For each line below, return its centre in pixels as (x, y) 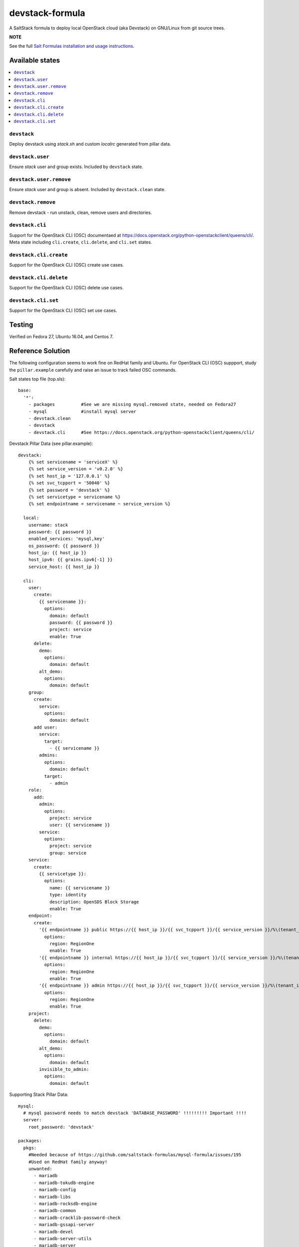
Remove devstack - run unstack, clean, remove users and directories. (80, 212)
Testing (21, 325)
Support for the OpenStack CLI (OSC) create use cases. (67, 265)
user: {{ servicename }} (80, 825)
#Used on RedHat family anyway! (68, 1162)
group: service (68, 853)
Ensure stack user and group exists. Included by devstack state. (76, 167)
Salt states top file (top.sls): (37, 379)
